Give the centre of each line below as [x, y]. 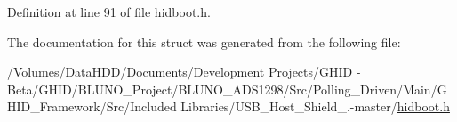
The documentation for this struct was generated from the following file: [204, 41]
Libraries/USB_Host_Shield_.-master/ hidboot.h [315, 106]
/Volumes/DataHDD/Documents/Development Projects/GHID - [184, 72]
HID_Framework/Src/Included [92, 106]
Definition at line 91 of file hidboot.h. [109, 12]
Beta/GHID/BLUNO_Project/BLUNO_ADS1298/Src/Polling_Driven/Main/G [227, 89]
